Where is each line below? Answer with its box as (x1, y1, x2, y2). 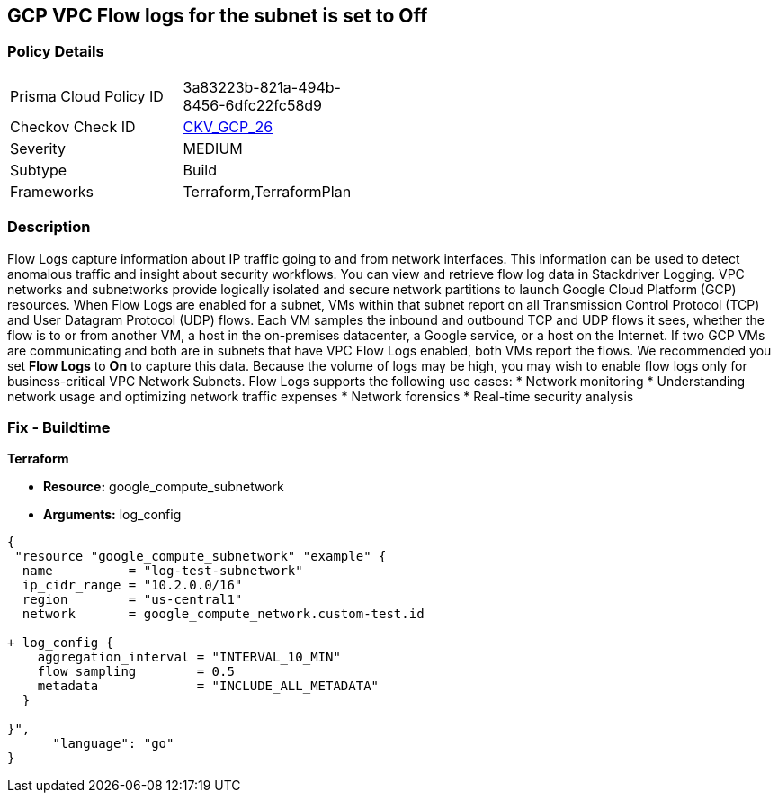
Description (7, 218, 91, 237)
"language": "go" (52, 736, 174, 751)
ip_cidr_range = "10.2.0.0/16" (22, 578, 243, 593)
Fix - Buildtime (7, 418, 111, 436)
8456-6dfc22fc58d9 (183, 95, 323, 114)
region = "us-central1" (22, 592, 243, 607)
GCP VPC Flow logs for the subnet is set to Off (7, 4, 428, 27)
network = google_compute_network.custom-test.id (22, 607, 425, 622)
